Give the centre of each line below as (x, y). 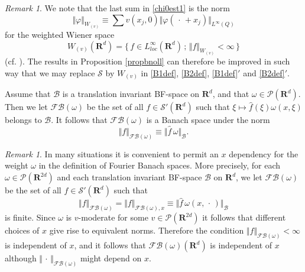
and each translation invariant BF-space (129, 177)
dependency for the (264, 153)
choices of (22, 230)
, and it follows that (110, 245)
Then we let (26, 107)
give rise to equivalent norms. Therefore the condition (147, 230)
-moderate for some (113, 217)
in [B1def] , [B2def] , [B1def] (189, 72)
